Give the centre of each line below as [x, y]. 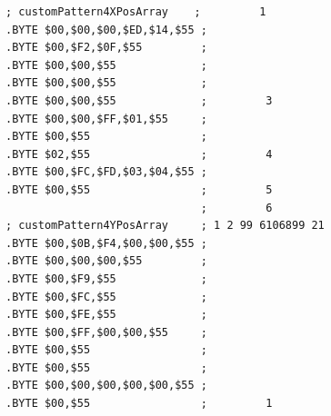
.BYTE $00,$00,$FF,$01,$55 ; [106, 119]
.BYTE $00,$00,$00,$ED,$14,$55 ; [106, 30]
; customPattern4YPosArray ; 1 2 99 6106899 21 [165, 226]
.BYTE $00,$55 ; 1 [139, 404]
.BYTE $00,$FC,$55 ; [106, 297]
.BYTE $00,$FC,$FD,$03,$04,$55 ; [106, 172]
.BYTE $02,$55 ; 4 [139, 154]
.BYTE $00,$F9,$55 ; [106, 278]
